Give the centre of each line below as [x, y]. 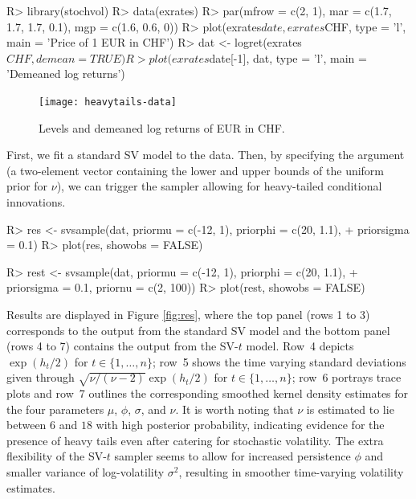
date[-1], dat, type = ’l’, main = [288, 57]
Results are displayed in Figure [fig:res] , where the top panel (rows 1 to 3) [188, 314]
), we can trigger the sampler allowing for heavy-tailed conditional [219, 186]
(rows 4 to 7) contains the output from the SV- [122, 346]
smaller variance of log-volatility [86, 472]
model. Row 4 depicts [300, 346]
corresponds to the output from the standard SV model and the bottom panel [198, 330]
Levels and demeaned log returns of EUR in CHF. [162, 127]
